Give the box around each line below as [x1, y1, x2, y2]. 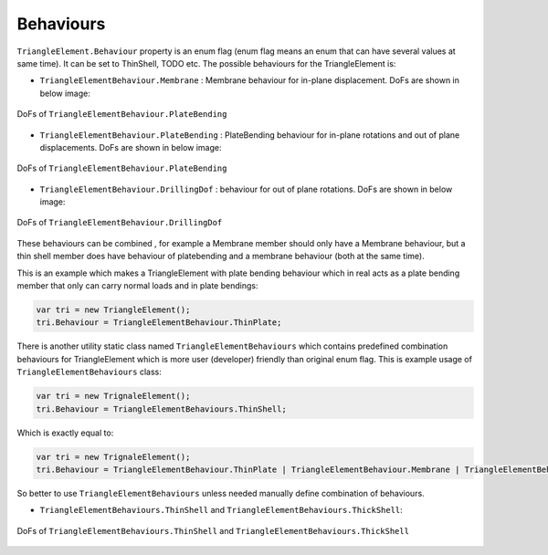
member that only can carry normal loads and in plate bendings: [16, 280, 258, 291]
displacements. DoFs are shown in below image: [39, 141, 222, 152]
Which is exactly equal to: [16, 427, 114, 438]
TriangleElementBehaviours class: [16, 366, 162, 378]
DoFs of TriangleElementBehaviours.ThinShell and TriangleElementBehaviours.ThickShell [16, 525, 410, 536]
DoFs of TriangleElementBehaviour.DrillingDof [16, 217, 223, 228]
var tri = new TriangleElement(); [36, 305, 191, 315]
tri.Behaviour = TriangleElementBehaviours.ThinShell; [36, 403, 287, 414]
